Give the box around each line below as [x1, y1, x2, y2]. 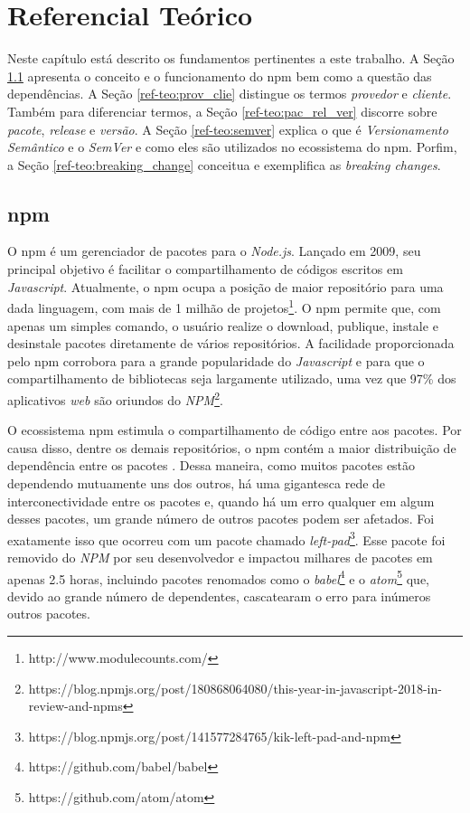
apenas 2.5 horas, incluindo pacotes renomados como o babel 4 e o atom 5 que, [7, 566, 429, 588]
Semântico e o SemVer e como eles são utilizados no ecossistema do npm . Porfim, [7, 137, 457, 156]
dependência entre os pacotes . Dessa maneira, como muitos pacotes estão [7, 456, 416, 475]
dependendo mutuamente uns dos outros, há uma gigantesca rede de [7, 473, 386, 492]
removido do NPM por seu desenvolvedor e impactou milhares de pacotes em [7, 547, 433, 566]
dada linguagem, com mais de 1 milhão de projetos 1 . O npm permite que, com [7, 296, 441, 317]
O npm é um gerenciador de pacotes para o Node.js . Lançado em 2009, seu [7, 241, 421, 260]
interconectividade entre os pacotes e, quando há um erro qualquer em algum [7, 491, 435, 510]
